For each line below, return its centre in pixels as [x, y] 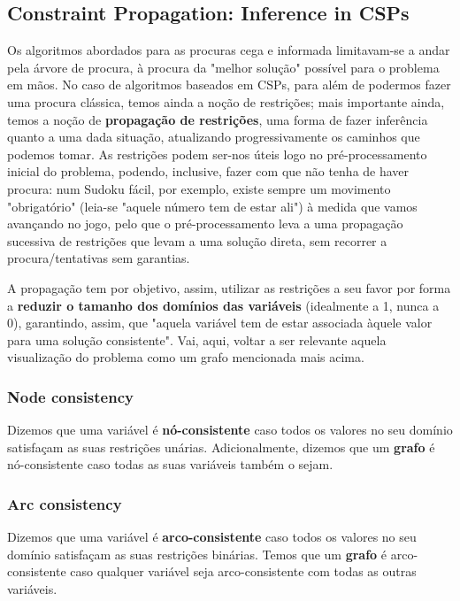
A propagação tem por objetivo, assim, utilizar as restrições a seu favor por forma [229, 287]
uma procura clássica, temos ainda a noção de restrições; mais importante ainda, [226, 101]
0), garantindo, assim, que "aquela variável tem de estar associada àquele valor [220, 323]
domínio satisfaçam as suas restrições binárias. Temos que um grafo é [197, 554]
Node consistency [70, 396]
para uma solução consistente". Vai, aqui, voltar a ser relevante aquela [197, 339]
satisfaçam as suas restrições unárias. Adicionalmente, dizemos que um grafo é [221, 447]
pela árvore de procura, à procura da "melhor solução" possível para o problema [223, 67]
